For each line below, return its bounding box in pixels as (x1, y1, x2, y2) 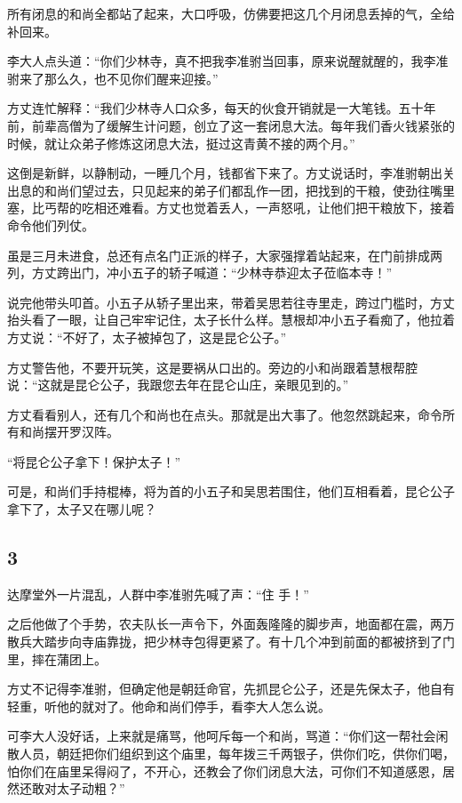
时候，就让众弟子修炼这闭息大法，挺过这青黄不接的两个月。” (7, 133, 355, 152)
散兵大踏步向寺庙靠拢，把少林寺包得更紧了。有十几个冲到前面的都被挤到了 (7, 632, 442, 651)
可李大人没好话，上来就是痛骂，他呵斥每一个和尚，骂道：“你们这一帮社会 (7, 727, 436, 745)
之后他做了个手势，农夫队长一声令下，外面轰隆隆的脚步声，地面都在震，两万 (7, 614, 455, 633)
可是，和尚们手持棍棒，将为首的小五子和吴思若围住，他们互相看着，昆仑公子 (7, 482, 455, 501)
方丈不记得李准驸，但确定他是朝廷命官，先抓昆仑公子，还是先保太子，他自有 (7, 679, 455, 698)
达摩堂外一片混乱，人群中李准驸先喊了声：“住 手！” (7, 584, 309, 603)
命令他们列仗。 (7, 215, 94, 234)
